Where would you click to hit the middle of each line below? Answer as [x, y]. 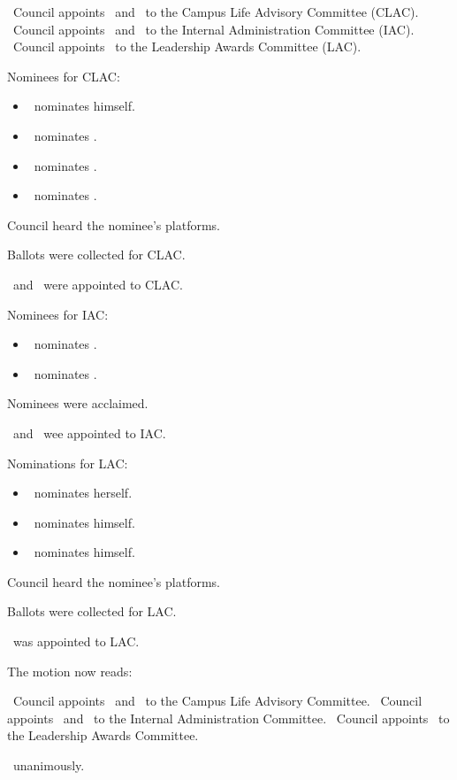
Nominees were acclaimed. [78, 403]
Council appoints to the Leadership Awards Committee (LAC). [187, 46]
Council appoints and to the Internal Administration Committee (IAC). [213, 29]
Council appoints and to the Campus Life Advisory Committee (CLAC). [216, 12]
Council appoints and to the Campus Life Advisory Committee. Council [217, 701]
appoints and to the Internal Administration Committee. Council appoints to [228, 718]
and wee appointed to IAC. [89, 432]
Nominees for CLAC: [64, 76]
